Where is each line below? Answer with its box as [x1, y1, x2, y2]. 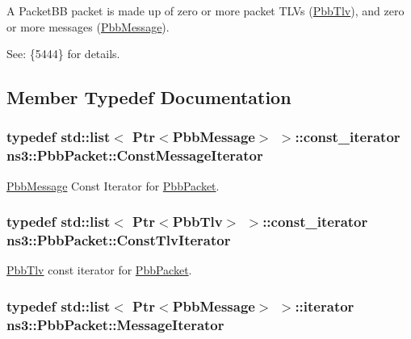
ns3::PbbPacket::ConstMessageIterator [6, 145, 263, 165]
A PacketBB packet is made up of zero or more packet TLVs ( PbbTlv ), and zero [6, 2, 405, 19]
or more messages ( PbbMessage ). [6, 18, 170, 35]
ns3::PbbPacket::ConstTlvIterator [6, 230, 231, 250]
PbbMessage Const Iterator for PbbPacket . [6, 177, 220, 194]
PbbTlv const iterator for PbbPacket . [6, 262, 192, 278]
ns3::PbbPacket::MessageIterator [6, 314, 224, 334]
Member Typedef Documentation [6, 85, 291, 110]
